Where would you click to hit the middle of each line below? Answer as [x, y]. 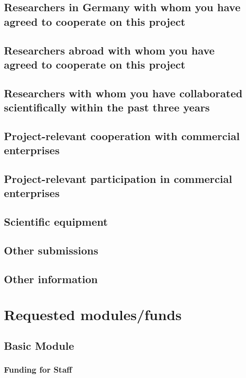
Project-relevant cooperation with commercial [122, 135]
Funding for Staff [38, 369]
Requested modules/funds [93, 315]
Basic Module [39, 345]
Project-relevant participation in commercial [118, 179]
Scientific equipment [56, 222]
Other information [51, 279]
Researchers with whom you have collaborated [123, 93]
